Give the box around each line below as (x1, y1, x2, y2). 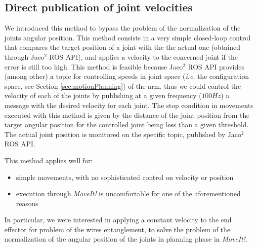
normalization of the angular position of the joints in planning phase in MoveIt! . (4, 234, 248, 244)
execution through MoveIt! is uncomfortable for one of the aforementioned (16, 188, 241, 199)
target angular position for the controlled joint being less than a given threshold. (4, 119, 249, 130)
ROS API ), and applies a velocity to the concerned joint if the (49, 51, 238, 62)
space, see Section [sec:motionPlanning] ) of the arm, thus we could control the (4, 80, 241, 91)
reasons (16, 198, 39, 208)
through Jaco (4, 51, 44, 62)
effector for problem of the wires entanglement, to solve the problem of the (4, 224, 230, 234)
